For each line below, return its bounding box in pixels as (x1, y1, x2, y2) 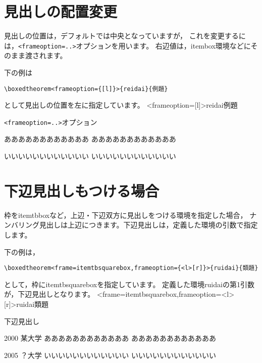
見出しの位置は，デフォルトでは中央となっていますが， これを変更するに (4, 30, 246, 41)
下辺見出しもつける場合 (4, 180, 159, 201)
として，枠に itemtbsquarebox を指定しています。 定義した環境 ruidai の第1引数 (4, 279, 254, 289)
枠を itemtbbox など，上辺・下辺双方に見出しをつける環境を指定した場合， (4, 209, 247, 220)
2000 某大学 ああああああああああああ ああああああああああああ (4, 333, 216, 343)
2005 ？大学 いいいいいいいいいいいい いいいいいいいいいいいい (4, 349, 216, 360)
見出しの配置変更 (4, 1, 118, 22)
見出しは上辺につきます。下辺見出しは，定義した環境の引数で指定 (39, 219, 258, 230)
